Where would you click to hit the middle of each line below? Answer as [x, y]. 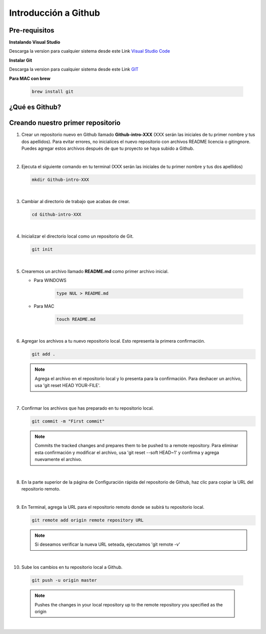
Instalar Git [21, 60]
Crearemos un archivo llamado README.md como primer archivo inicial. [95, 271]
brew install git [53, 91]
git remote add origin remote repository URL [88, 520]
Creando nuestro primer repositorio [65, 123]
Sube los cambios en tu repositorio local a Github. [72, 567]
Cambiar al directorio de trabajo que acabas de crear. [76, 202]
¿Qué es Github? [35, 107]
